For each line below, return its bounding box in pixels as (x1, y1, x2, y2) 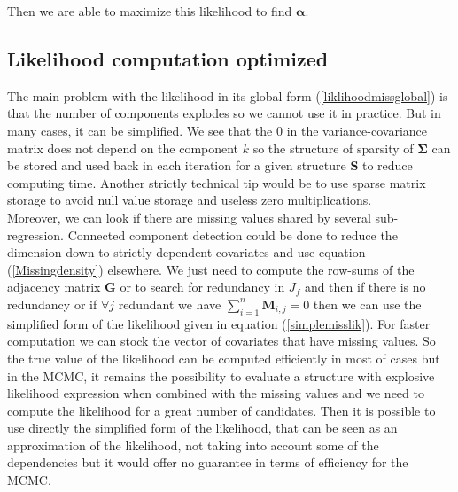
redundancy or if (7, 294, 97, 313)
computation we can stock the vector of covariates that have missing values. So (7, 332, 436, 350)
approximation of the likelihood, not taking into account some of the (7, 435, 379, 454)
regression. (7, 225, 65, 244)
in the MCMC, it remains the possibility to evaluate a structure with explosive (7, 366, 435, 385)
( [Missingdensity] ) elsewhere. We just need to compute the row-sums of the (7, 260, 415, 278)
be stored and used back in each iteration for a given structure (7, 156, 346, 175)
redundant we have (118, 294, 221, 313)
